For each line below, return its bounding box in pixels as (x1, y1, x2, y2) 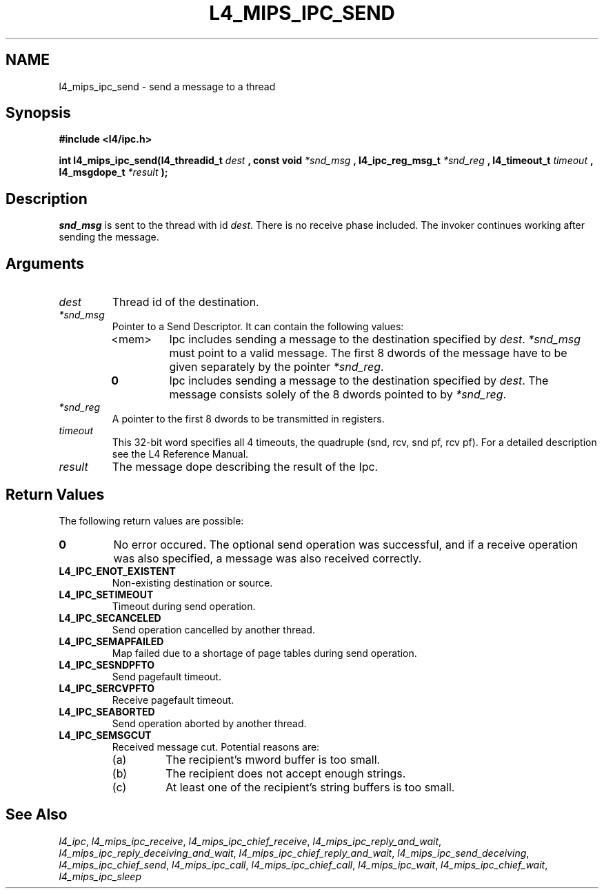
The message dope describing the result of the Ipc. (112, 460, 379, 474)
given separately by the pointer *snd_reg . (169, 360, 384, 374)
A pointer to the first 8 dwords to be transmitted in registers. (112, 413, 385, 425)
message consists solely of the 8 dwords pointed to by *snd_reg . (169, 387, 507, 402)
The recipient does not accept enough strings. (165, 766, 406, 780)
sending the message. (59, 231, 159, 243)
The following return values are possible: (59, 514, 244, 527)
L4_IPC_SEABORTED (59, 705, 155, 718)
